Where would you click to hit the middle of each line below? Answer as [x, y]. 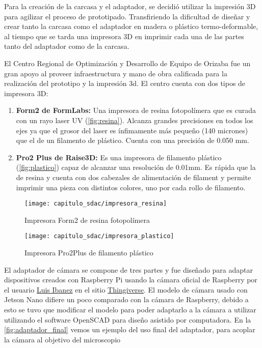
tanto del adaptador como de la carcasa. [67, 46]
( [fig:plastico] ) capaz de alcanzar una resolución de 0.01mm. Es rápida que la [136, 167]
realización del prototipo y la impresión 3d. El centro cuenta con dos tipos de [125, 83]
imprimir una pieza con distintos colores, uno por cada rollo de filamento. [131, 187]
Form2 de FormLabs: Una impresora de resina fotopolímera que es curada [136, 110]
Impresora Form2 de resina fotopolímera [87, 220]
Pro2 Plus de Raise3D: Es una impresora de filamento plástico [119, 157]
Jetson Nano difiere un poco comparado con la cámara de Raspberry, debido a [126, 299]
